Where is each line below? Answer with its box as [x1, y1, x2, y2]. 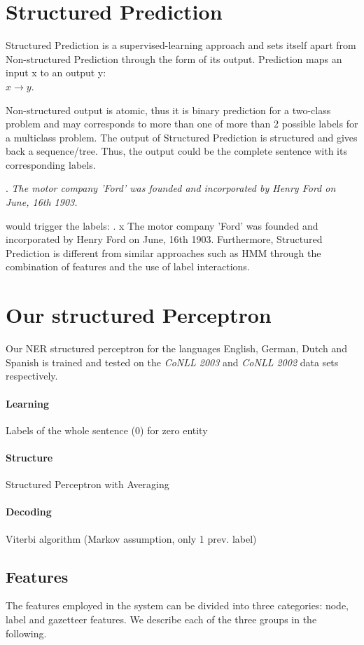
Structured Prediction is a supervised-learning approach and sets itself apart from [6, 38, 356, 53]
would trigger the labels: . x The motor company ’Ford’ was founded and [6, 218, 318, 233]
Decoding [6, 504, 52, 519]
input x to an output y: [6, 65, 106, 80]
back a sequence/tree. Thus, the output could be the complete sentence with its [6, 144, 347, 158]
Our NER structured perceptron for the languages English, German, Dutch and [6, 341, 347, 356]
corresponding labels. [6, 157, 96, 172]
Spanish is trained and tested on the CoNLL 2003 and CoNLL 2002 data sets [6, 354, 339, 369]
